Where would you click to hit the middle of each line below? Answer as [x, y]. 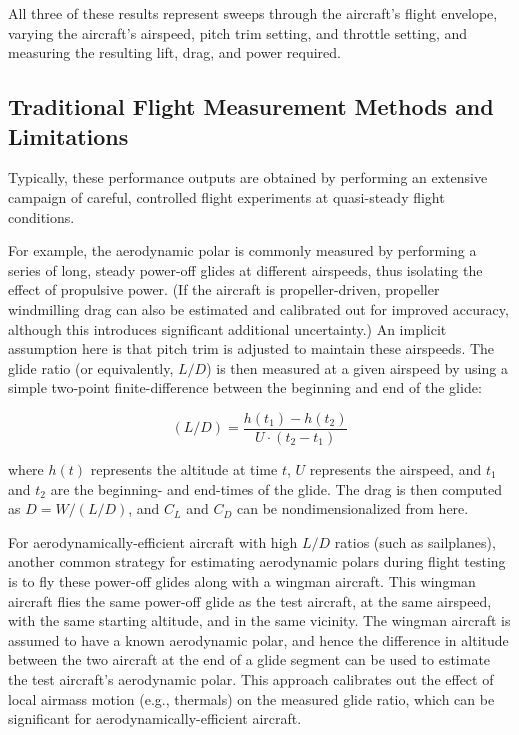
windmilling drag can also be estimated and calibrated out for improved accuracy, [258, 308]
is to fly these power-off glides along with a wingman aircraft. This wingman [242, 580]
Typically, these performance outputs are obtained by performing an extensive [248, 177]
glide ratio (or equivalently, [91, 367]
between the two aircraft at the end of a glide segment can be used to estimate [249, 659]
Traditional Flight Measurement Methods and [251, 106]
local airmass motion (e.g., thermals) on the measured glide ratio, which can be [251, 698]
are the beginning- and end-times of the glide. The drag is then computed [276, 488]
